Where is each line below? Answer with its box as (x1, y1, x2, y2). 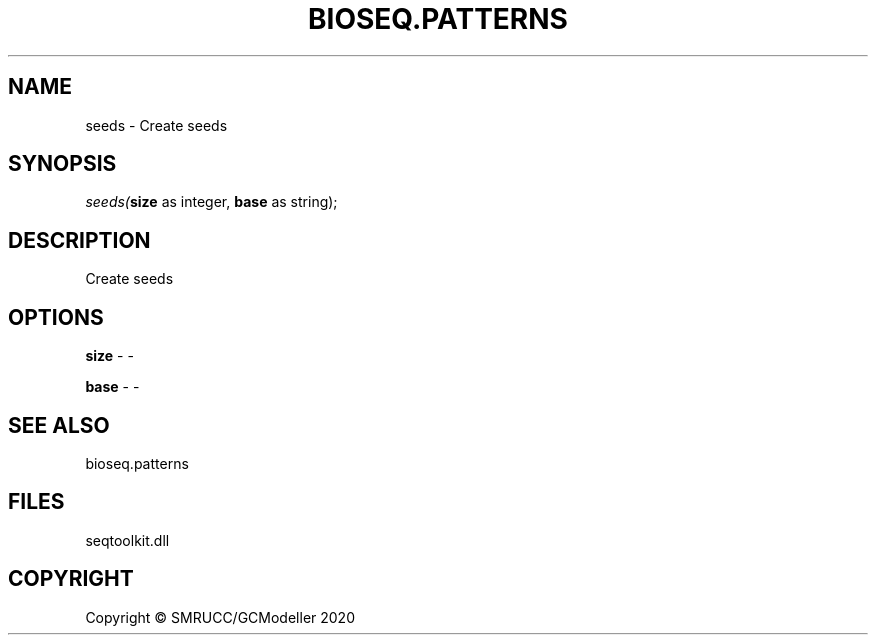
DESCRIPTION (8, 227, 151, 253)
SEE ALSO (8, 412, 110, 438)
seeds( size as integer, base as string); (85, 193, 338, 211)
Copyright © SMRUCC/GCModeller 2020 (85, 608, 355, 626)
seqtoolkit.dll (85, 531, 170, 549)
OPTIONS (8, 304, 104, 330)
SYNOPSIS (8, 151, 117, 177)
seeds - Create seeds (85, 116, 228, 134)
